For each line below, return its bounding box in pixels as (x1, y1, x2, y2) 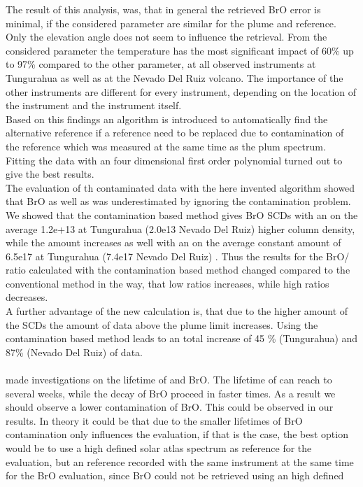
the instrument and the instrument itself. (6, 98, 182, 113)
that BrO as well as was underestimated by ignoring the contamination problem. (6, 194, 351, 209)
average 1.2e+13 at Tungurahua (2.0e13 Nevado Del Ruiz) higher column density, (6, 221, 355, 236)
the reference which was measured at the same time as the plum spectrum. (6, 139, 326, 153)
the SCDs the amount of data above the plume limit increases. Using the (6, 317, 318, 332)
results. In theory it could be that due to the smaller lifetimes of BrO (6, 413, 303, 428)
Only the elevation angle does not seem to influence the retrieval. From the (6, 29, 327, 44)
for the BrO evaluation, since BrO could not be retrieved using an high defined (6, 468, 344, 483)
